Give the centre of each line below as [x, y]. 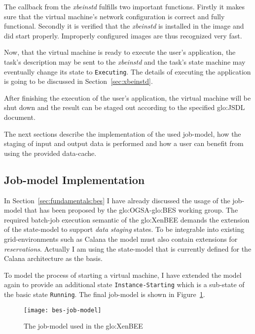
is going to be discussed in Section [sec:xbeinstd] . [78, 81]
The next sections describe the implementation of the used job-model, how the [123, 133]
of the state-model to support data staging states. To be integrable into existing [124, 229]
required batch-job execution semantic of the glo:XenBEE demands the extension [127, 219]
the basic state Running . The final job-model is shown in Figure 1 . [105, 294]
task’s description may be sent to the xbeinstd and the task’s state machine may [125, 61]
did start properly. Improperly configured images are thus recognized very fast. [123, 35]
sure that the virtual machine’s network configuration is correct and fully [114, 16]
